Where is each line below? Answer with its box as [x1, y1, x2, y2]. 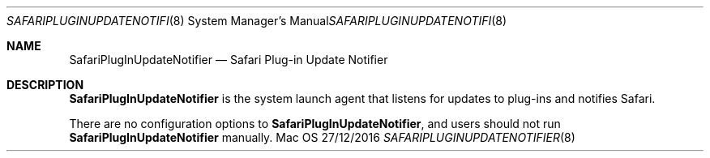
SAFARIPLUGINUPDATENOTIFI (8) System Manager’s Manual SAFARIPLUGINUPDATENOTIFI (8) [6, 14, 507, 28]
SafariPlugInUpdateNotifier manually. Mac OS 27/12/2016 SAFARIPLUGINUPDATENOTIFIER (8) [69, 130, 575, 144]
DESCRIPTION [6, 78, 84, 92]
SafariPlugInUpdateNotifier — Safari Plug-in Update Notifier [69, 53, 388, 66]
